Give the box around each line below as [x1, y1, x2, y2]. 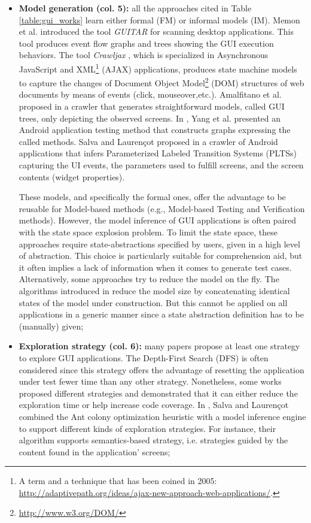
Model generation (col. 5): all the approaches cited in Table [19, 2, 252, 14]
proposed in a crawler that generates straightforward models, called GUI [19, 100, 285, 113]
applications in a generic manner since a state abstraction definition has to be [19, 308, 304, 321]
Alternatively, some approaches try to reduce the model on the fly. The [19, 273, 279, 285]
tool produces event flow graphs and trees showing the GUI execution [19, 37, 274, 49]
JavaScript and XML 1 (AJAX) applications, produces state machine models [19, 61, 297, 75]
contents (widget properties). [19, 170, 125, 183]
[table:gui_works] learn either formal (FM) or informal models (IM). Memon [19, 13, 300, 26]
